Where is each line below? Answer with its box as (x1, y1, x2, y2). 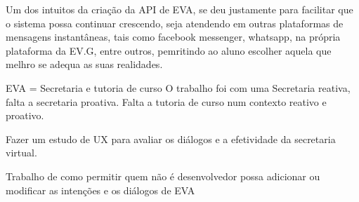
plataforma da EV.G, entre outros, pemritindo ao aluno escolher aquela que (6, 43, 332, 58)
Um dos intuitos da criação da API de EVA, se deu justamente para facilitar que (6, 2, 353, 16)
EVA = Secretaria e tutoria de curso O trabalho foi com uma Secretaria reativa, (6, 80, 351, 95)
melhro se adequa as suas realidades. (6, 57, 163, 72)
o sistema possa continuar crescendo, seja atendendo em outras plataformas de (6, 15, 344, 30)
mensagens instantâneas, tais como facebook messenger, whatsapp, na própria (6, 29, 341, 44)
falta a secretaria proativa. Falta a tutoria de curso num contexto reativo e (6, 94, 327, 109)
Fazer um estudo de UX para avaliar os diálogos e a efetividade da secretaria (6, 131, 336, 146)
